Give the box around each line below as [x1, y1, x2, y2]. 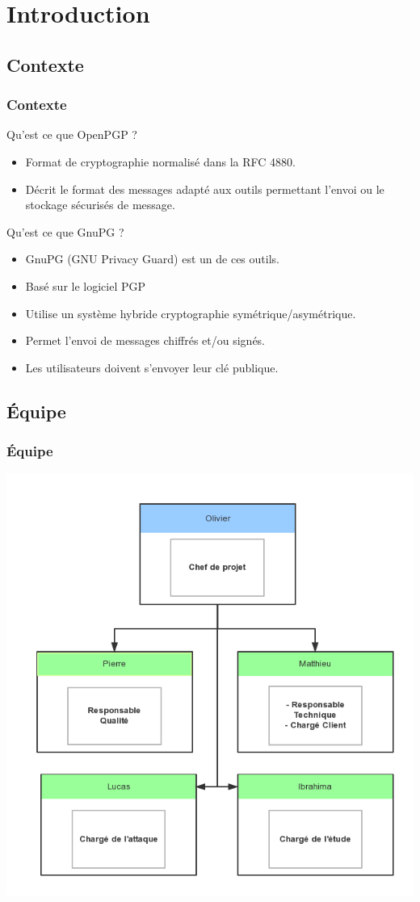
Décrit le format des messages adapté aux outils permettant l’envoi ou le [25, 180, 384, 197]
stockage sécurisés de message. [25, 196, 175, 213]
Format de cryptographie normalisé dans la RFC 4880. [25, 153, 296, 170]
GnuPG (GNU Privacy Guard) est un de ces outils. [25, 250, 279, 267]
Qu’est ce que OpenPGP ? [6, 126, 137, 143]
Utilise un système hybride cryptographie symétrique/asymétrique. [25, 304, 356, 321]
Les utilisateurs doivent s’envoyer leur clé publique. [25, 359, 279, 375]
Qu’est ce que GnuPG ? [6, 223, 124, 240]
